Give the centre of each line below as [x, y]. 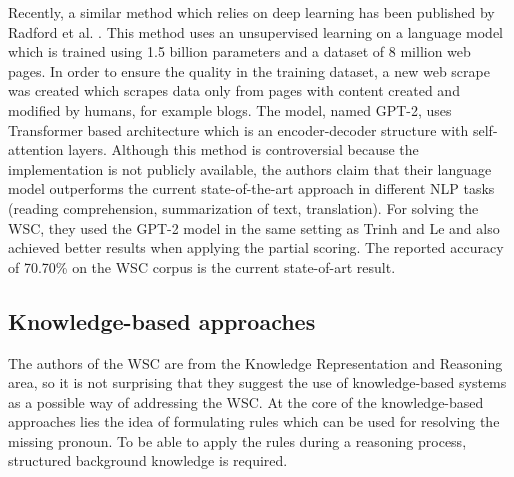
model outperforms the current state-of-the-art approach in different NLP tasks [251, 188]
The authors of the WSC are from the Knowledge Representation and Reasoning [255, 362]
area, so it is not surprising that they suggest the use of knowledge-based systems [257, 382]
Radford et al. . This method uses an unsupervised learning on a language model [255, 31]
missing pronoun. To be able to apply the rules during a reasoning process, [237, 440]
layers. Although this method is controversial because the [243, 149]
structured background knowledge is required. [148, 460]
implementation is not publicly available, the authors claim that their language [250, 168]
